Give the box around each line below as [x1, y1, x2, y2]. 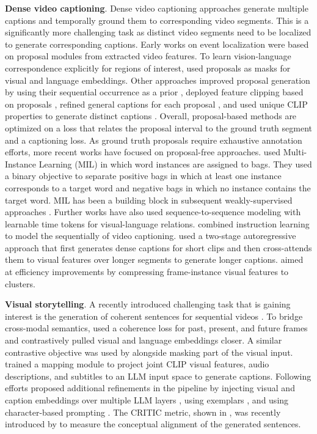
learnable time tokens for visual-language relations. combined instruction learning [5, 217, 310, 230]
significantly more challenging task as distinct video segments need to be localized [5, 26, 312, 39]
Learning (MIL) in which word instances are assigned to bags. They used [38, 157, 312, 170]
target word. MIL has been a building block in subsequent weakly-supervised [5, 193, 293, 206]
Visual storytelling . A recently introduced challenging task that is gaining [5, 298, 291, 311]
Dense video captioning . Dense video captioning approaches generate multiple [5, 2, 308, 14]
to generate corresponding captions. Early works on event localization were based [5, 37, 309, 50]
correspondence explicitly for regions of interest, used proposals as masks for [5, 61, 291, 74]
